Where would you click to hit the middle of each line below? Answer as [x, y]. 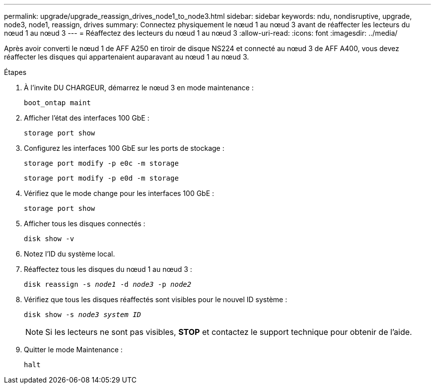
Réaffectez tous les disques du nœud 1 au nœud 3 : [108, 269]
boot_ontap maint [57, 103]
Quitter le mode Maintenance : [73, 350]
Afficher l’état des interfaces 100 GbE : [87, 118]
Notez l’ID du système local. [70, 254]
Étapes [15, 72]
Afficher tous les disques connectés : [85, 224]
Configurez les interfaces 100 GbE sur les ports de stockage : [124, 148]
